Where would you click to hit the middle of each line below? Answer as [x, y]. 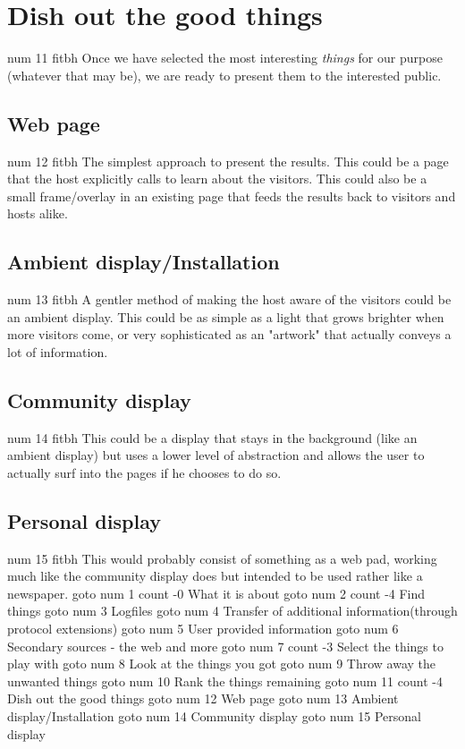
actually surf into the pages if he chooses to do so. [144, 472]
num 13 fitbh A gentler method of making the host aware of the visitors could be [229, 299]
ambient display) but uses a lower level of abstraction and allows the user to [216, 455]
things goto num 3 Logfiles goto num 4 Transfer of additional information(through [232, 611]
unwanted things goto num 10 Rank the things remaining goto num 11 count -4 [225, 681]
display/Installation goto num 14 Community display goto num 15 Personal [214, 716]
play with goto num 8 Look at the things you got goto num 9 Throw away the [222, 664]
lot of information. [58, 351]
